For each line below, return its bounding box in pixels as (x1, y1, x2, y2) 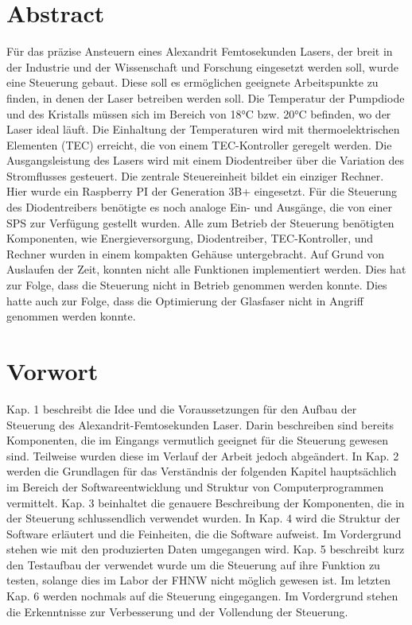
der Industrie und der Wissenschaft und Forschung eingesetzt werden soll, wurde (6, 58, 398, 75)
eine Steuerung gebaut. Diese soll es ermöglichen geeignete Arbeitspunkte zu (6, 74, 379, 91)
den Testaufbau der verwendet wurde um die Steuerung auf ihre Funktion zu (6, 556, 380, 573)
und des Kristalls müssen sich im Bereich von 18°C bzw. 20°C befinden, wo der (6, 105, 391, 122)
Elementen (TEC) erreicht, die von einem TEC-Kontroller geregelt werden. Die (6, 136, 392, 153)
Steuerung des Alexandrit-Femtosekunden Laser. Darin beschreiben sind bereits (6, 416, 395, 433)
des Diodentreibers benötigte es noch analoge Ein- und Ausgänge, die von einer (6, 199, 392, 215)
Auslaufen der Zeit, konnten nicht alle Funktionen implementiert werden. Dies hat (6, 261, 406, 278)
